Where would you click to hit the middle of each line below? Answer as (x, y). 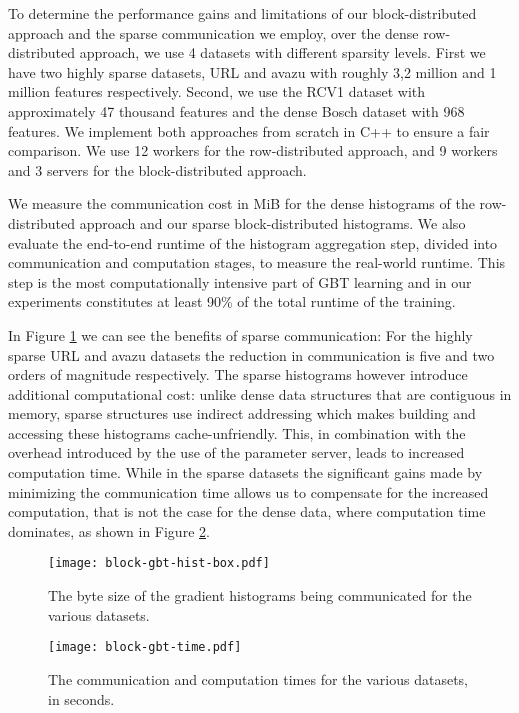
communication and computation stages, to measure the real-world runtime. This (257, 262)
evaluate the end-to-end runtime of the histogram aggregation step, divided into (253, 242)
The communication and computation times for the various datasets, (258, 678)
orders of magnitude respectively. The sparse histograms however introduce (238, 374)
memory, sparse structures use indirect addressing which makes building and (242, 413)
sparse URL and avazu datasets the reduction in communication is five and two (251, 354)
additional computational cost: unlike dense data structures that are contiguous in (260, 393)
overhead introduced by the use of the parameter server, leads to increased (236, 452)
